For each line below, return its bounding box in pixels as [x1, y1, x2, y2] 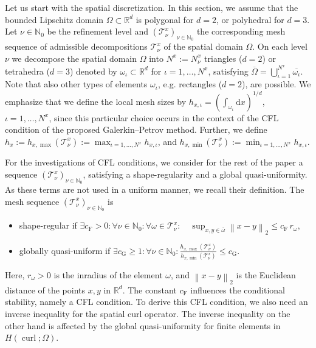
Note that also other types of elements [5, 78, 148, 90]
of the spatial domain [163, 40, 243, 53]
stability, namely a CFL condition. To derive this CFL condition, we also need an [5, 295, 308, 308]
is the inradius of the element [53, 268, 163, 281]
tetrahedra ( [5, 64, 50, 77]
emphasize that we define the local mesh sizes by [5, 95, 187, 107]
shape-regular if [19, 219, 77, 232]
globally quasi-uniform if [19, 244, 111, 256]
